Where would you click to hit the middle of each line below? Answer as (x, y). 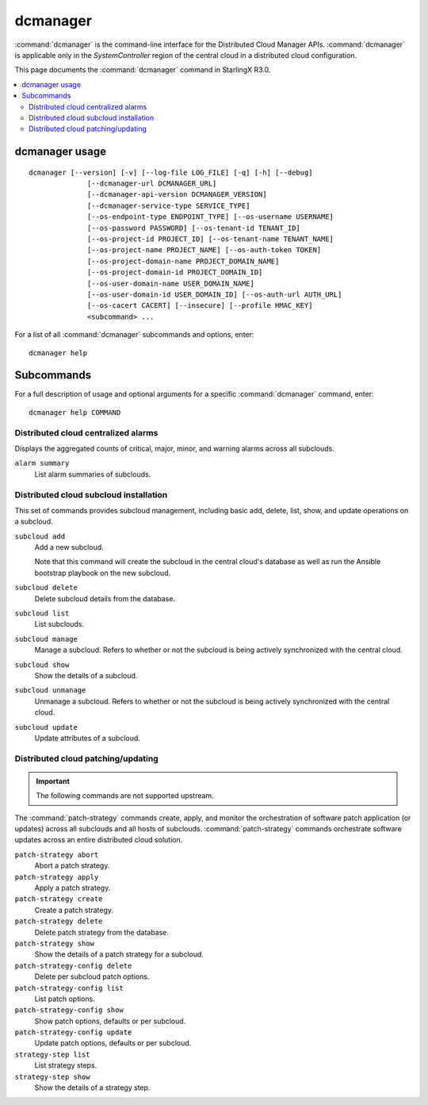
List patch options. (65, 999)
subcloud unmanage (50, 691)
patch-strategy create (59, 899)
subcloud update (46, 727)
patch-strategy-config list (69, 988)
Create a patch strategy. (74, 910)
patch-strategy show (55, 943)
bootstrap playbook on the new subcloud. (102, 573)
